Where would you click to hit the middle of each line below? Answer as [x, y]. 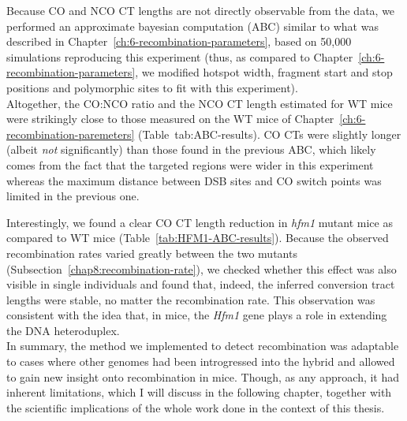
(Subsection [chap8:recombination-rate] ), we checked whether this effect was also [202, 268]
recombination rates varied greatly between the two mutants [152, 253]
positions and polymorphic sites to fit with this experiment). [152, 87]
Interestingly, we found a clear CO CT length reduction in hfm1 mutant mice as [200, 222]
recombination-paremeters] [71, 134]
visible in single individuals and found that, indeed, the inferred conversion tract [201, 284]
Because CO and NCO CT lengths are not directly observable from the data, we [201, 10]
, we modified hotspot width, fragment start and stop [264, 72]
